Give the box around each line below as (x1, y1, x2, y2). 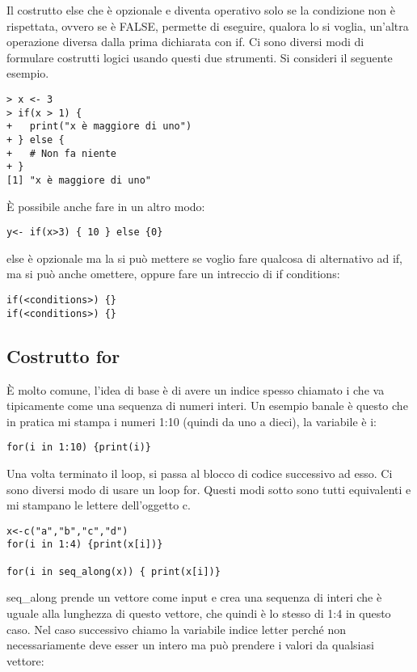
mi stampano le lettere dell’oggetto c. (6, 497, 191, 514)
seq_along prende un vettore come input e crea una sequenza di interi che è (6, 589, 382, 606)
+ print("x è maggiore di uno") (6, 120, 192, 133)
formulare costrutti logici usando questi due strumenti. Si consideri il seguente (6, 49, 393, 66)
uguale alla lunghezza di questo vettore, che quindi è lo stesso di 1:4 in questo (6, 604, 391, 621)
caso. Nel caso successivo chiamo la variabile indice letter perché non (6, 620, 347, 637)
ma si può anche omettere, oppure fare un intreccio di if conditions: (6, 265, 340, 282)
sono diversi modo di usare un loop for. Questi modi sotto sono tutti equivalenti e (6, 480, 411, 497)
